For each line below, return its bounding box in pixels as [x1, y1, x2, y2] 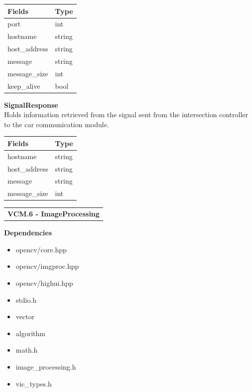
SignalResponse [4, 99, 58, 110]
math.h [15, 345, 38, 355]
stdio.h [15, 294, 37, 305]
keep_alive [7, 80, 40, 91]
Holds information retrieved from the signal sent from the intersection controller [4, 109, 249, 120]
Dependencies [4, 227, 52, 238]
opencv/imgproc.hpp [15, 261, 79, 271]
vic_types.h [15, 378, 52, 389]
